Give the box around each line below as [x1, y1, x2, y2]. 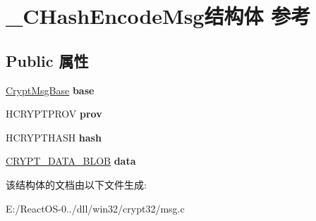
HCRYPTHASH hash [6, 130, 102, 144]
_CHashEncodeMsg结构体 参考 [6, 1, 311, 30]
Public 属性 [6, 49, 89, 71]
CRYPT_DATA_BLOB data [6, 153, 136, 168]
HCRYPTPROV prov [6, 106, 102, 121]
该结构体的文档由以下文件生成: [6, 177, 147, 191]
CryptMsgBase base [6, 82, 95, 97]
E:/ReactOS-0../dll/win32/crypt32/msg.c [6, 201, 185, 215]
